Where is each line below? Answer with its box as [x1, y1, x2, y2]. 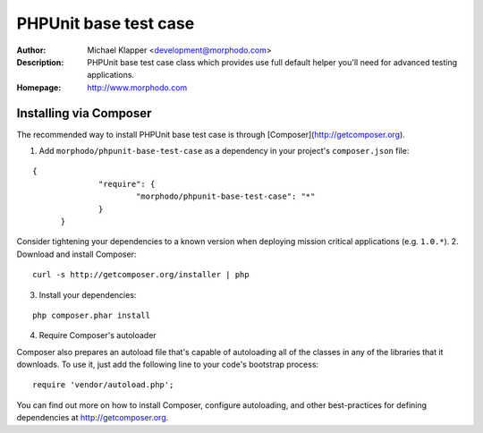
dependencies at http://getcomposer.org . [16, 412, 169, 423]
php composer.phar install [32, 310, 151, 320]
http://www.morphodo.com [87, 81, 188, 93]
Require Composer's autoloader [38, 330, 157, 341]
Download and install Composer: [16, 249, 137, 259]
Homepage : [16, 81, 62, 93]
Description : [16, 56, 64, 67]
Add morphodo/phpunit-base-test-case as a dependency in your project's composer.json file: [38, 146, 410, 157]
